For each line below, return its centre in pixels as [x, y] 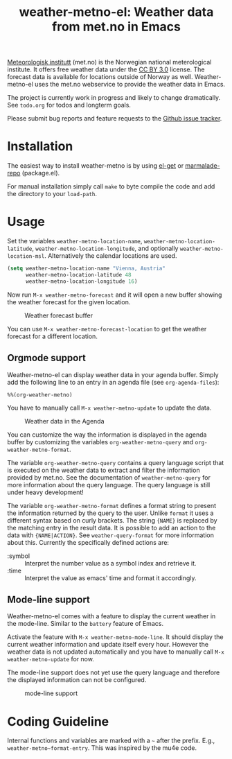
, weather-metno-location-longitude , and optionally [105, 248]
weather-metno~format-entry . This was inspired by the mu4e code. [102, 748]
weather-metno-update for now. [51, 659]
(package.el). [41, 173]
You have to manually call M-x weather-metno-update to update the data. [109, 408]
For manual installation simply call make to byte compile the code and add [111, 186]
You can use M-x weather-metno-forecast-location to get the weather [107, 329]
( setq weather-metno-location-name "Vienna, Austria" [87, 269]
